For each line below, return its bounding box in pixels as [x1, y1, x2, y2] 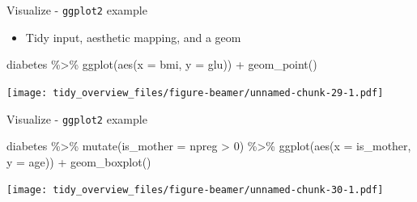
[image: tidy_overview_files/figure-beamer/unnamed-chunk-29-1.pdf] [6, 86, 384, 99]
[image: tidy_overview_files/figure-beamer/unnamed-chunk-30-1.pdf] [6, 184, 384, 196]
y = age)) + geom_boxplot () [6, 153, 151, 170]
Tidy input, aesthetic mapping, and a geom [25, 28, 241, 45]
